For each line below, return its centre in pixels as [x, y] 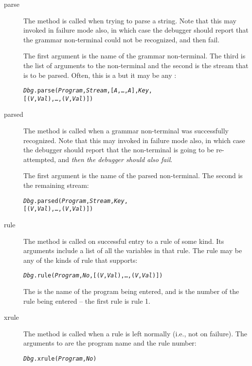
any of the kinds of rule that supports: [81, 260]
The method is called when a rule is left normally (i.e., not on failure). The [135, 333]
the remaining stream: [56, 185]
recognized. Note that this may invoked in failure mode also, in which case [134, 140]
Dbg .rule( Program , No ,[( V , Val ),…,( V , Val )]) [93, 276]
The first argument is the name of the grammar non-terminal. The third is [135, 56]
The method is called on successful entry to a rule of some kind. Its [124, 241]
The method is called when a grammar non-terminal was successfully [126, 131]
